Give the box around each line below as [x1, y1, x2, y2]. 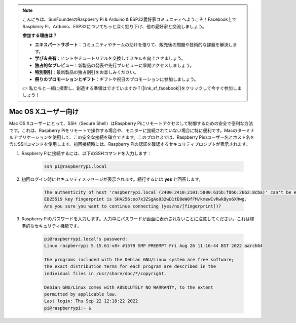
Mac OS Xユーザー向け [9, 108, 79, 116]
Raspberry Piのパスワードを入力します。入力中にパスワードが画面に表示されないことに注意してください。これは [21, 216, 250, 222]
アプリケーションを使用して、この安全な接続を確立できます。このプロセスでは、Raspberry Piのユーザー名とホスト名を [13, 134, 255, 140]
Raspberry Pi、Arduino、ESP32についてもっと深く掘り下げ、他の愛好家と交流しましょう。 [22, 23, 207, 29]
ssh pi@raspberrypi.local [44, 163, 107, 169]
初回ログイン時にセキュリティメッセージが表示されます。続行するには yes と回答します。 [21, 176, 203, 182]
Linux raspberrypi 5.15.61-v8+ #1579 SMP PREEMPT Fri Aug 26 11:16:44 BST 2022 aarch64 [44, 243, 263, 249]
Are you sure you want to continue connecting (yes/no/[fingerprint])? [44, 203, 222, 209]
